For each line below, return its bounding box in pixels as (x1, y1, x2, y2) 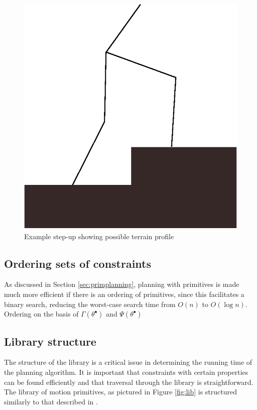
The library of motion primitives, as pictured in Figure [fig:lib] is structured (4, 386, 237, 397)
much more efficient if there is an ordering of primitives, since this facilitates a (4, 288, 244, 299)
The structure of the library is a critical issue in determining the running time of (4, 357, 252, 367)
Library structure (4, 333, 96, 349)
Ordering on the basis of (4, 309, 79, 319)
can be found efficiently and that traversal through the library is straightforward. (4, 376, 253, 387)
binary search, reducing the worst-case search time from (4, 298, 176, 309)
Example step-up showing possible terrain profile (24, 231, 174, 241)
